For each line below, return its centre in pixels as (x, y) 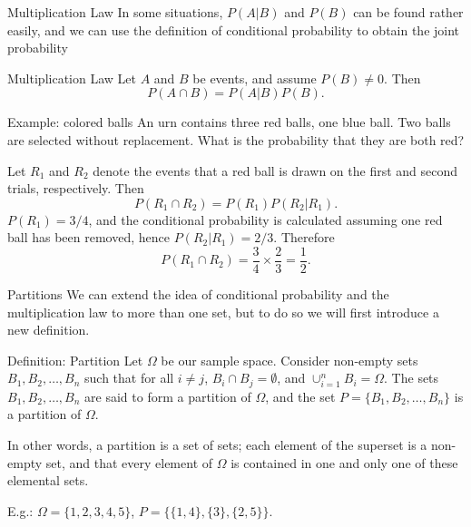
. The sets (412, 378)
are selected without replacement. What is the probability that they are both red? (236, 139)
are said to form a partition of (168, 396)
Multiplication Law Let (72, 78)
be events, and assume (255, 78)
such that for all (129, 378)
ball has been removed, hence (88, 237)
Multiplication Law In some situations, (115, 12)
